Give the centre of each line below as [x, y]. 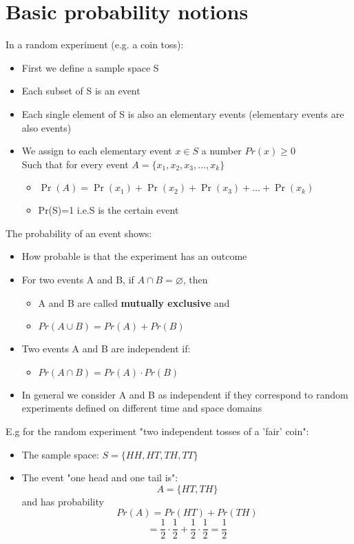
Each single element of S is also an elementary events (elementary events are [183, 113]
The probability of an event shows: [79, 233]
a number [221, 151]
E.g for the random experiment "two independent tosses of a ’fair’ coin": [157, 431]
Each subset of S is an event [81, 91]
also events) [46, 127]
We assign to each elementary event [97, 151]
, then [195, 280]
